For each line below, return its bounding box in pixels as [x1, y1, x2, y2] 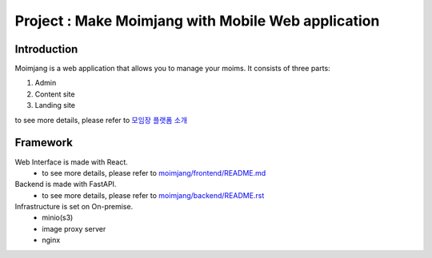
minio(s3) [42, 212, 74, 223]
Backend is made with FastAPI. [14, 180, 117, 189]
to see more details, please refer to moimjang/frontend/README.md [42, 168, 266, 177]
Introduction [14, 42, 78, 56]
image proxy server [42, 224, 106, 233]
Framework [14, 136, 74, 149]
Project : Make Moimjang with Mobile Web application [14, 12, 380, 30]
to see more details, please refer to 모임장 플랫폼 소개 [14, 115, 188, 125]
